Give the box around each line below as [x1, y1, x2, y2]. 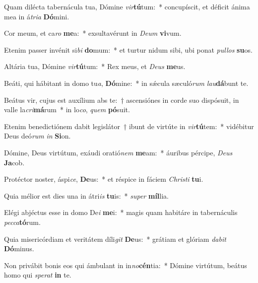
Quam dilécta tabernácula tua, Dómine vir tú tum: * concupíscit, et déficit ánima [4, 1, 250, 11]
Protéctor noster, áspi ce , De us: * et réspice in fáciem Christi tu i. [4, 174, 203, 184]
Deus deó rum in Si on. [4, 131, 71, 141]
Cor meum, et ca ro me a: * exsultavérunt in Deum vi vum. [4, 28, 182, 38]
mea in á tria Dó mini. [4, 11, 69, 21]
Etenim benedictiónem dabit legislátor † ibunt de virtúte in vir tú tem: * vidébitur [4, 121, 254, 131]
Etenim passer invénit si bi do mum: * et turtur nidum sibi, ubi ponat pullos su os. [4, 44, 253, 55]
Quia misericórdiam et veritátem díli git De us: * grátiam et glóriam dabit [4, 233, 226, 244]
